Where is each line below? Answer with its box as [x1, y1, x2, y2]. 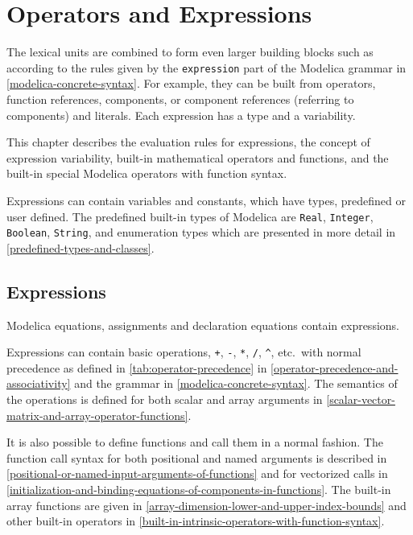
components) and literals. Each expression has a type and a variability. [6, 106, 356, 123]
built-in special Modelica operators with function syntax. [6, 165, 287, 182]
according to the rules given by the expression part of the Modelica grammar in [6, 59, 407, 76]
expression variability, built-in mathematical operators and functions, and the [6, 149, 389, 166]
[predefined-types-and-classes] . [6, 239, 155, 256]
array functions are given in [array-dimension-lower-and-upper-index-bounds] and [6, 496, 407, 513]
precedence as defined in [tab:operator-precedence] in [6, 359, 267, 376]
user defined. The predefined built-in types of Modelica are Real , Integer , [6, 208, 374, 224]
